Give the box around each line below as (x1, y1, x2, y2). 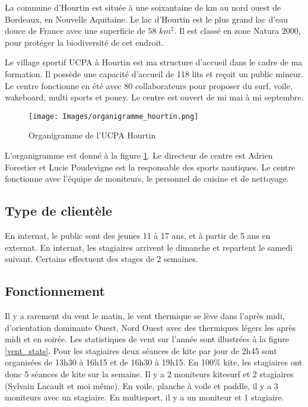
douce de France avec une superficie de (5, 24, 145, 37)
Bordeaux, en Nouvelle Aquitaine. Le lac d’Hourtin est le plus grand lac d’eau (5, 12, 288, 25)
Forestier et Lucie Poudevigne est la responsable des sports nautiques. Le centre (5, 160, 296, 173)
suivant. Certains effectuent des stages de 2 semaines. (5, 253, 198, 265)
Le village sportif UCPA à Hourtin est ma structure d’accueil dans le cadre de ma (5, 56, 303, 68)
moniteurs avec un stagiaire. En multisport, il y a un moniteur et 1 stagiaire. (5, 391, 284, 403)
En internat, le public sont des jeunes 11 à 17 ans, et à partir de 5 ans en (5, 229, 271, 241)
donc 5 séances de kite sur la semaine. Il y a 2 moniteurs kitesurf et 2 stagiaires (5, 367, 294, 380)
